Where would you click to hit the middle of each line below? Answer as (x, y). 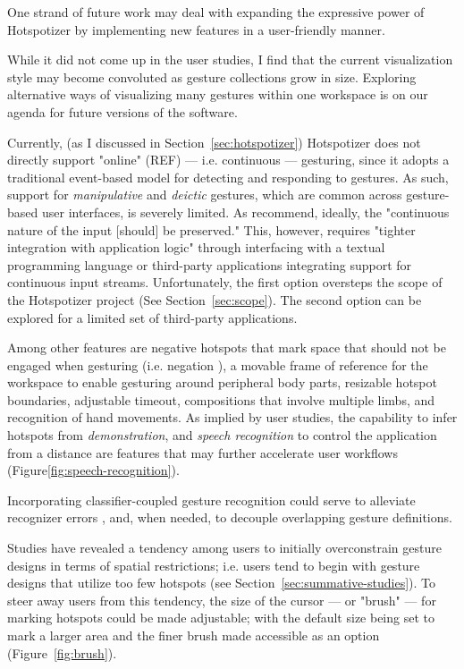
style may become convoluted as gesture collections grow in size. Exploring (212, 76)
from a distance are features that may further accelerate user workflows (202, 452)
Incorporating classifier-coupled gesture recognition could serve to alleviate (211, 500)
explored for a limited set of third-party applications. (152, 317)
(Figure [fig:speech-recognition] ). (93, 470)
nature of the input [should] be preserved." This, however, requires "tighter (211, 229)
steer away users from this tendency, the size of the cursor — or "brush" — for (222, 600)
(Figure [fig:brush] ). (62, 652)
